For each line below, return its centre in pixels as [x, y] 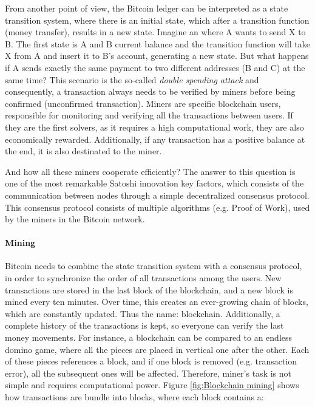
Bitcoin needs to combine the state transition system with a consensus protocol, [154, 266]
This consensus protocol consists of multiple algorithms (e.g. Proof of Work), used [157, 207]
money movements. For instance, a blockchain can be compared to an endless [149, 337]
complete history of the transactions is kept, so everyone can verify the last [144, 325]
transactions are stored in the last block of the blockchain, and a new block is [149, 289]
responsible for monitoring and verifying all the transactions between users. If [149, 115]
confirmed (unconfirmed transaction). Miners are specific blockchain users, [143, 103]
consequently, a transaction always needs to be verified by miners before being [150, 91]
